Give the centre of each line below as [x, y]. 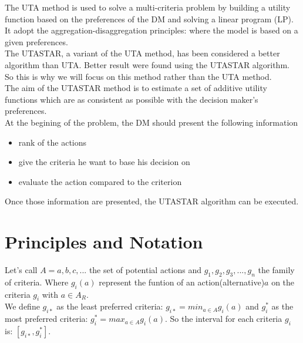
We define [22, 306]
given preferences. [36, 41]
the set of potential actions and [145, 270]
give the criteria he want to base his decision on [104, 162]
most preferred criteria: [46, 319]
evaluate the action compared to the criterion [100, 181]
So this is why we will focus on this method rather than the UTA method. [138, 76]
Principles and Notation [104, 242]
